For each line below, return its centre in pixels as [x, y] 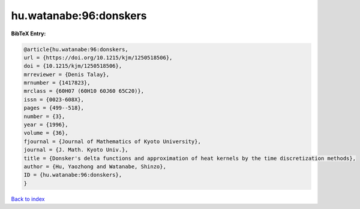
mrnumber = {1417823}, [57, 83]
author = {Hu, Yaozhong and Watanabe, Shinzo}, [95, 167]
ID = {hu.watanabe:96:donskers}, [73, 175]
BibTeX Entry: [28, 34]
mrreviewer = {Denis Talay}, [67, 74]
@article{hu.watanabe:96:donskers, [76, 49]
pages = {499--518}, [54, 108]
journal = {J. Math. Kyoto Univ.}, [76, 150]
